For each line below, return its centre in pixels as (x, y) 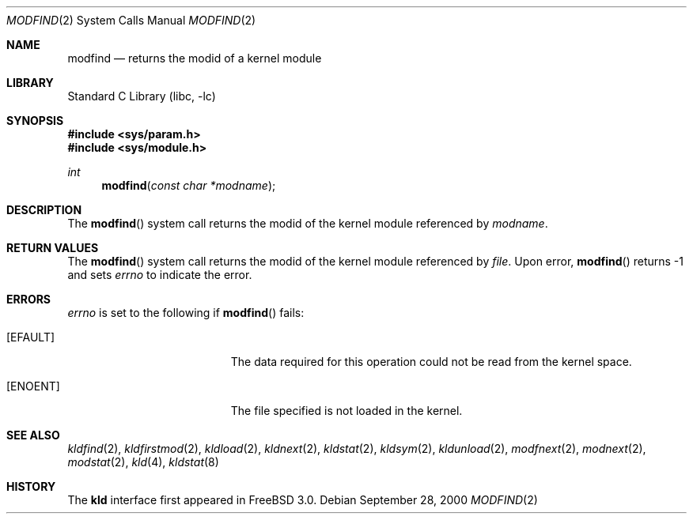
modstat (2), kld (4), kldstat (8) (143, 462)
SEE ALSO (33, 435)
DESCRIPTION (44, 210)
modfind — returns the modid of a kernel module (195, 58)
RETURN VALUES (53, 248)
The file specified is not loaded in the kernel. (346, 411)
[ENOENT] (33, 386)
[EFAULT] (31, 337)
